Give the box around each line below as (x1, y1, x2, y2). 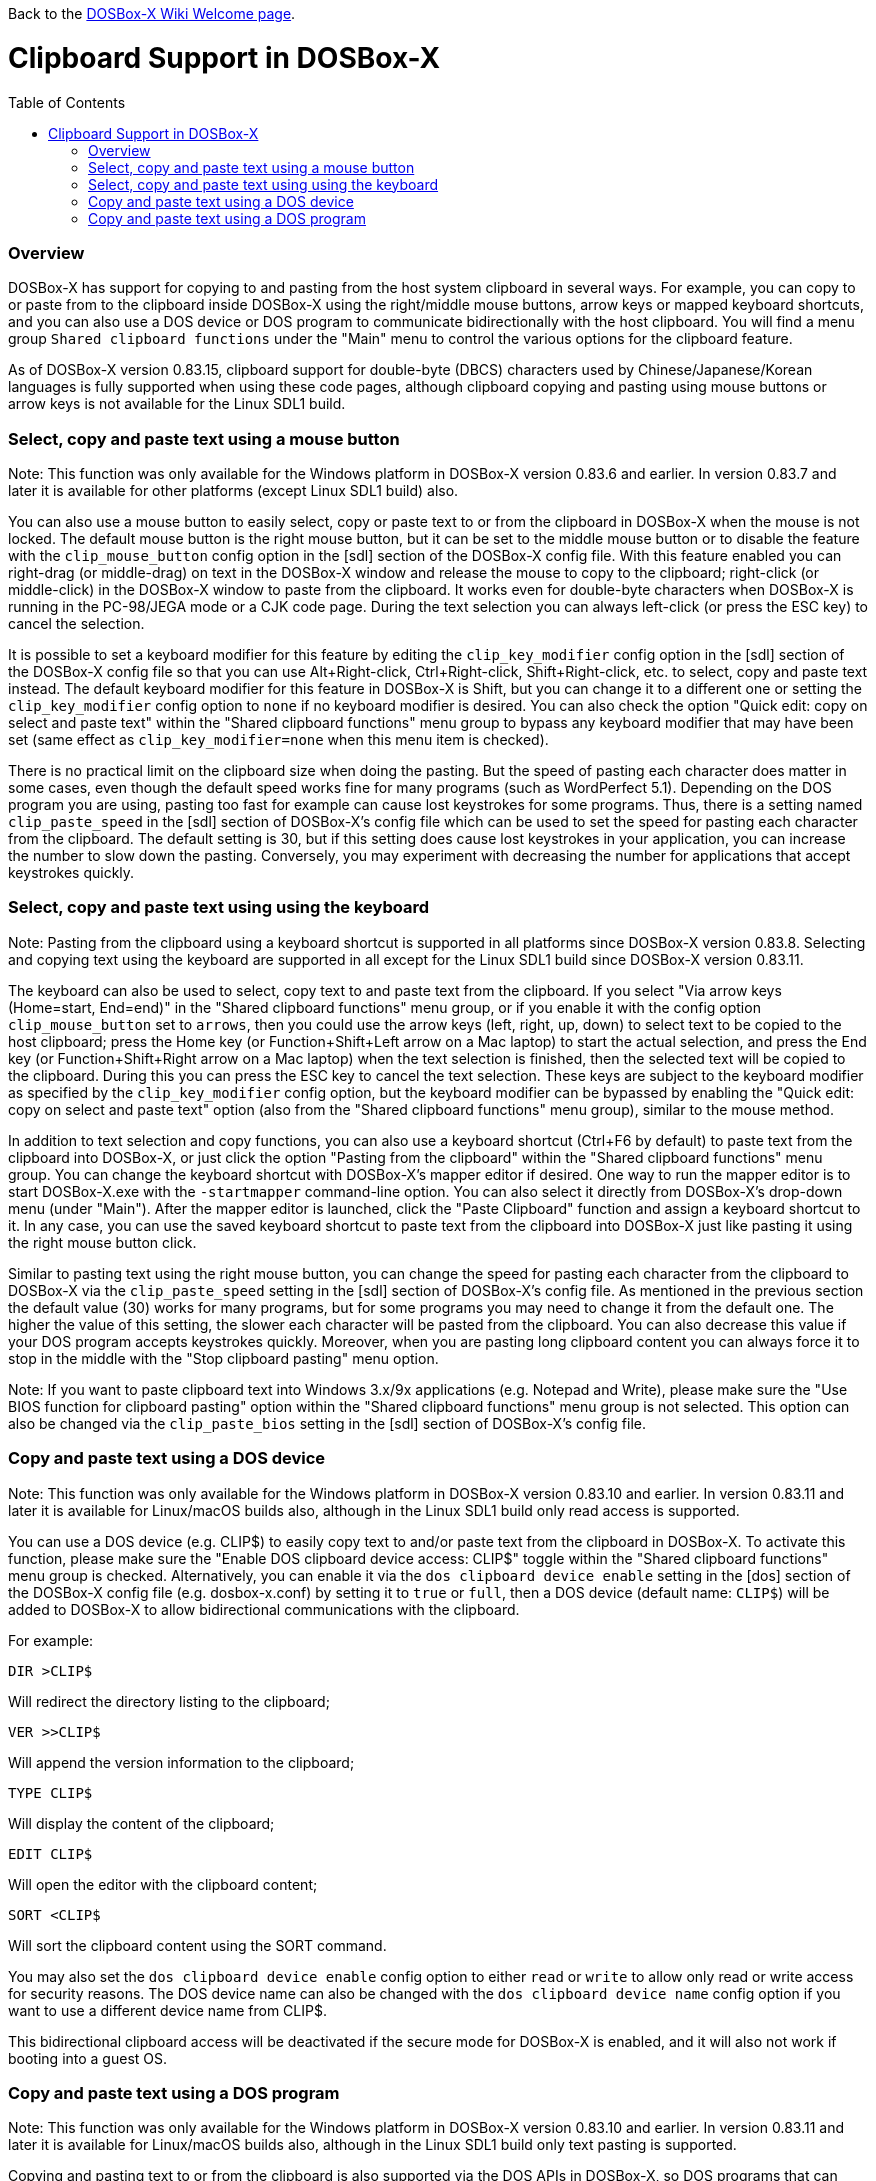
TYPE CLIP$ (8, 1784, 93, 1801)
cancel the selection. (8, 615, 145, 632)
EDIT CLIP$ (8, 1845, 93, 1862)
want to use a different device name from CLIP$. (8, 2001, 327, 2019)
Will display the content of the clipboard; (8, 1814, 275, 1832)
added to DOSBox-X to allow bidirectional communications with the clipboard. (8, 1600, 520, 1618)
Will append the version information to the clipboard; (8, 1753, 355, 1771)
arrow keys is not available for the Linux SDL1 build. (8, 395, 346, 413)
